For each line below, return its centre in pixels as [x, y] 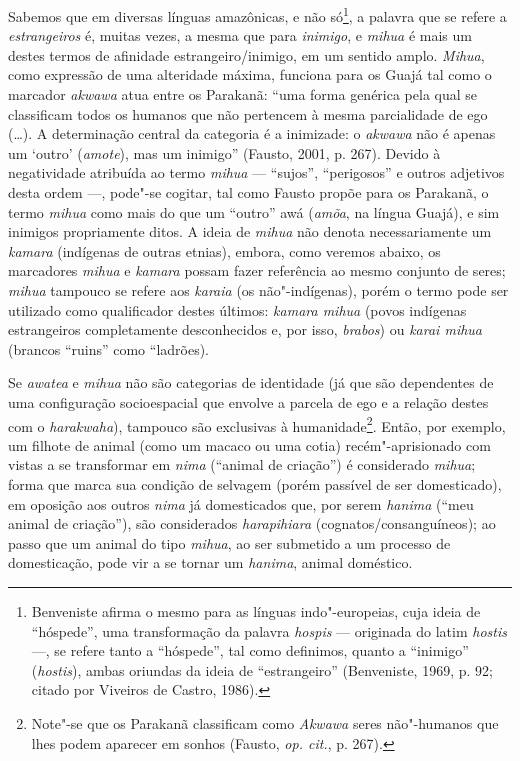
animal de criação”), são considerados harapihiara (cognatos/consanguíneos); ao [252, 523]
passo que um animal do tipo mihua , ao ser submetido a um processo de [229, 542]
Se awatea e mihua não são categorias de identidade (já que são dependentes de [251, 382]
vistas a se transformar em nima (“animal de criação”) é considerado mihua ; [242, 464]
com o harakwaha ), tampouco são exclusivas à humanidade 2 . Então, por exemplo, [257, 424]
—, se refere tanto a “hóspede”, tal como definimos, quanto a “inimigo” [250, 650]
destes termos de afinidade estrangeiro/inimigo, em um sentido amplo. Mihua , [246, 54]
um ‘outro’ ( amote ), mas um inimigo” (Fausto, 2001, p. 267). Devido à [224, 152]
